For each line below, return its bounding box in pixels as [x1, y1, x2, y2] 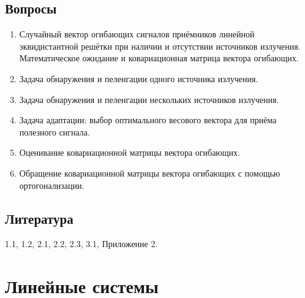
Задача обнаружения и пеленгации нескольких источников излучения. [19, 93, 279, 105]
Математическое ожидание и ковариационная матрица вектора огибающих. [19, 52, 299, 64]
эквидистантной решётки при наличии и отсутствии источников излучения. [19, 39, 301, 52]
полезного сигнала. [19, 125, 90, 138]
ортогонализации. [19, 178, 85, 191]
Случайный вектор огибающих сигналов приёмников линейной [19, 28, 255, 40]
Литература [5, 208, 73, 227]
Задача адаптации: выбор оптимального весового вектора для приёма [19, 113, 277, 126]
